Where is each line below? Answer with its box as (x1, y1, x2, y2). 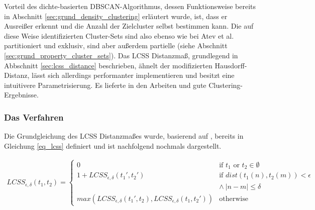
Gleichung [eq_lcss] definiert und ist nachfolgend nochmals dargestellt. (4, 140, 222, 151)
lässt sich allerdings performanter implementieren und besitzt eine (32, 70, 235, 80)
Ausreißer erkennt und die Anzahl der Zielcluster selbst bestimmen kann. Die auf (4, 21, 254, 31)
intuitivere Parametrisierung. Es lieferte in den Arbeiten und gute (4, 79, 206, 90)
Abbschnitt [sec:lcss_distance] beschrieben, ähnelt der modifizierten (4, 60, 213, 70)
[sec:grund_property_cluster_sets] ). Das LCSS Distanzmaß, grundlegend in (4, 50, 238, 60)
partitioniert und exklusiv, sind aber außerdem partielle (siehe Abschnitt (4, 40, 228, 51)
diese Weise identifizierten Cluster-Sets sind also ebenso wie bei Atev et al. (4, 30, 234, 41)
